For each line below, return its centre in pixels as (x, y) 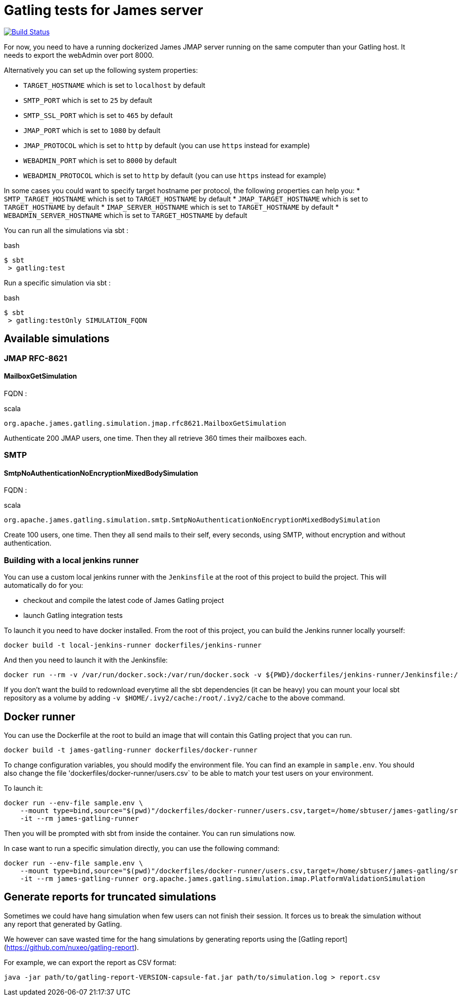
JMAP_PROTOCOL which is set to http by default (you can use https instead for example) (167, 145)
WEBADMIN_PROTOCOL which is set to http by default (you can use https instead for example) (175, 175)
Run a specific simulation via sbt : (57, 283)
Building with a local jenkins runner (72, 560)
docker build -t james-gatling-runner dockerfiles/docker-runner (131, 750)
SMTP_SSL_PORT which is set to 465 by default (98, 115)
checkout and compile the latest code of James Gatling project (124, 600)
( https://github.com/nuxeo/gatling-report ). (72, 947)
